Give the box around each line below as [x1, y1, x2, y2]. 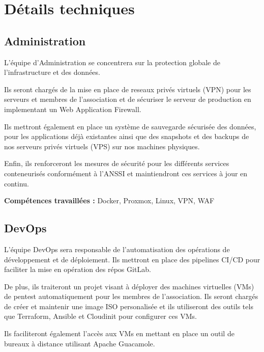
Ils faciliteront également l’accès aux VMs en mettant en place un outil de [4, 328, 234, 339]
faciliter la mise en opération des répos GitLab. [4, 264, 151, 275]
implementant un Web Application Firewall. [4, 103, 141, 114]
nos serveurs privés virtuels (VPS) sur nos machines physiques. [4, 141, 200, 151]
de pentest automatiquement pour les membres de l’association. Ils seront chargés [4, 291, 258, 302]
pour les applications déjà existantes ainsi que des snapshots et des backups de [4, 131, 249, 142]
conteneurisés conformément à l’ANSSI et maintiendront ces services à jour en [4, 168, 248, 178]
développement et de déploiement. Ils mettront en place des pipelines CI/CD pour [4, 254, 260, 264]
